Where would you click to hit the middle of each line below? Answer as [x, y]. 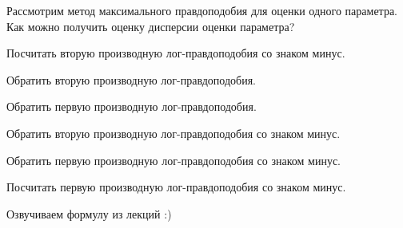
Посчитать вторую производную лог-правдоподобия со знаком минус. [176, 53]
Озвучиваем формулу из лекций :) [89, 213]
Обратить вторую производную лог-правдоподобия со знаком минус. [174, 133]
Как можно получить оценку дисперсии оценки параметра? [151, 26]
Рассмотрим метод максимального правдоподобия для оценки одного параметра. [202, 10]
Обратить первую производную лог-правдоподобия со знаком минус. [174, 160]
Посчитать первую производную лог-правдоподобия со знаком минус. [176, 187]
